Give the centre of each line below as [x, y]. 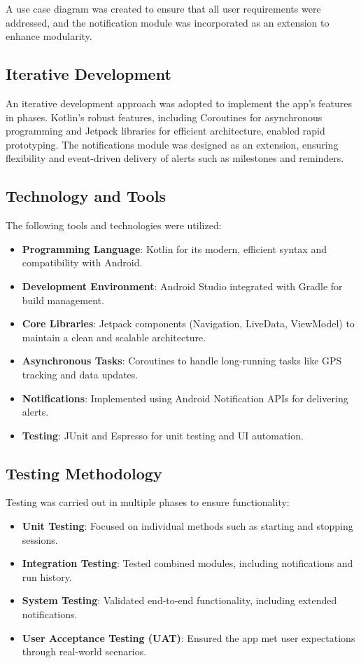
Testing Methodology [84, 473]
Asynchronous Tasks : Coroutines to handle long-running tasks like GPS [182, 361]
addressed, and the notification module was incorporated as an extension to [168, 22]
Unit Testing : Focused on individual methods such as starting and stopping [187, 526]
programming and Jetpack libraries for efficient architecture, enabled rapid [165, 131]
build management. [63, 300]
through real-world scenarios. [84, 651]
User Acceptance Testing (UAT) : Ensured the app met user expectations [189, 637]
